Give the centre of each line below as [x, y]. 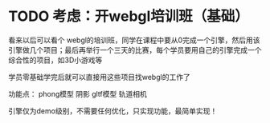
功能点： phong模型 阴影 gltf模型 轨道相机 [78, 93]
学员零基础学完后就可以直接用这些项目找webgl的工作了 [99, 77]
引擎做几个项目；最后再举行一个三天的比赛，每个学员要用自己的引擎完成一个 [135, 50]
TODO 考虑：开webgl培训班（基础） [129, 16]
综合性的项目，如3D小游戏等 [55, 60]
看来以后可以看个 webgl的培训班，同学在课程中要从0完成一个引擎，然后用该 [134, 40]
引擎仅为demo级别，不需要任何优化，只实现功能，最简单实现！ [113, 111]
